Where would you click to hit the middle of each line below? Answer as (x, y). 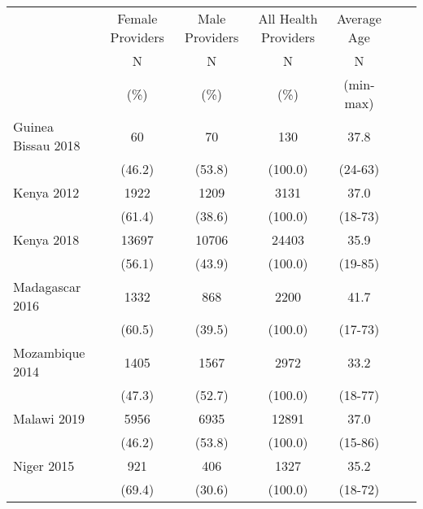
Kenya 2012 (46, 192)
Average (359, 18)
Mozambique (49, 352)
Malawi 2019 (49, 418)
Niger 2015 (44, 465)
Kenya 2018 (46, 239)
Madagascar (47, 287)
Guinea (33, 126)
